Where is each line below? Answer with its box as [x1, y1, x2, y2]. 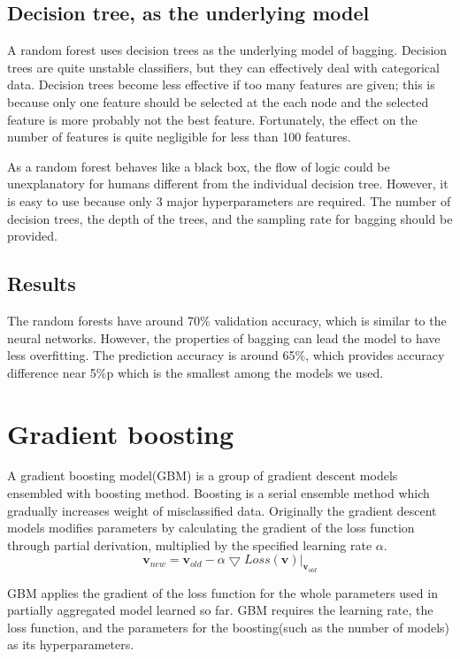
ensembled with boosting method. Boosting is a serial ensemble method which [7, 484, 430, 502]
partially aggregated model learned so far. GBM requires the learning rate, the [7, 601, 433, 619]
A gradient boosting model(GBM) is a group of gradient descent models [7, 466, 398, 485]
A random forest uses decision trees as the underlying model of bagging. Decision [7, 41, 448, 59]
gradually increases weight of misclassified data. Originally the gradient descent [7, 501, 437, 519]
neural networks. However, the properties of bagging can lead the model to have [7, 328, 441, 347]
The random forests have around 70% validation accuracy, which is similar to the [7, 310, 447, 329]
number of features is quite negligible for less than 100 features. [7, 127, 351, 146]
